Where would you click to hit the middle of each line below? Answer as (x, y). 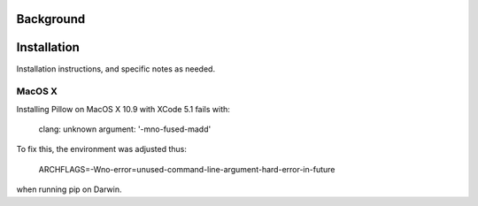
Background (51, 19)
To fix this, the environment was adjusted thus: (102, 149)
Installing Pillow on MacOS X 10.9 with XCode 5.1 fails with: (123, 109)
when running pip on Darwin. (69, 189)
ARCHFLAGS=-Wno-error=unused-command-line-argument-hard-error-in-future (187, 169)
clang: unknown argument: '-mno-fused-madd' (125, 129)
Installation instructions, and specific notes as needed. (116, 69)
